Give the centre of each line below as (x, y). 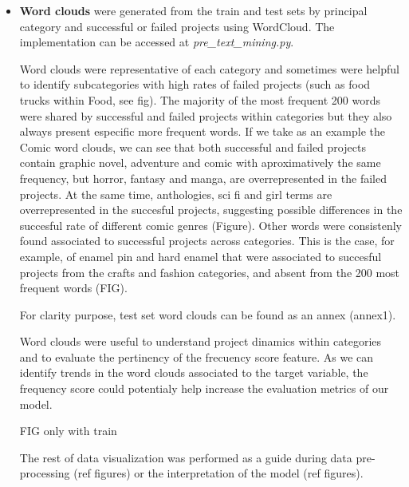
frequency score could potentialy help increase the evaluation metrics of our (204, 388)
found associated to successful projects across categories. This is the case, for (207, 241)
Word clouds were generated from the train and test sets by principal (193, 10)
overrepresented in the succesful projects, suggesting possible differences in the (211, 210)
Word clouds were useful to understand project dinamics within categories (201, 341)
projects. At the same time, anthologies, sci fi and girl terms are (176, 194)
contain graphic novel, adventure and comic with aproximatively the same (200, 162)
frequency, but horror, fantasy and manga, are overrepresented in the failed (203, 178)
